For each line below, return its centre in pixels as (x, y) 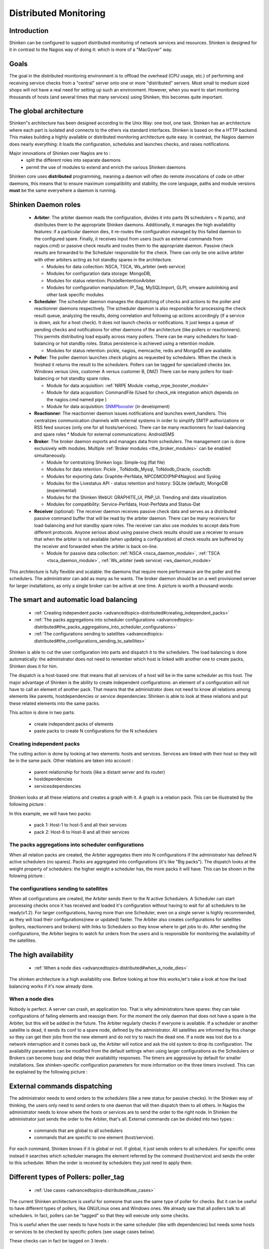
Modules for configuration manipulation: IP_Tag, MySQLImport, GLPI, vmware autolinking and (142, 288)
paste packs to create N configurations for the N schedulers (96, 731)
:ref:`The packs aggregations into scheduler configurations (95, 620)
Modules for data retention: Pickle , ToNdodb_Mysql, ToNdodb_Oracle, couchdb (129, 469)
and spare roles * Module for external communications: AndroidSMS (104, 434)
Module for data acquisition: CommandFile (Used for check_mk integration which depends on (143, 393)
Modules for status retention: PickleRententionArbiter (101, 280)
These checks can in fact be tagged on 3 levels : (59, 1241)
